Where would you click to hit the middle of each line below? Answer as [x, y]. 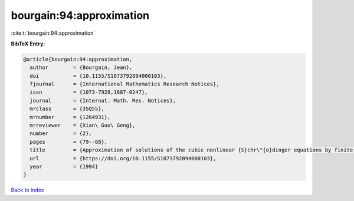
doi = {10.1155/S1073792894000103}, [98, 76]
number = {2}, [61, 134]
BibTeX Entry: [28, 44]
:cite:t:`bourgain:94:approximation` [53, 33]
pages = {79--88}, [69, 142]
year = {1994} [64, 167]
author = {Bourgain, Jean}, [81, 67]
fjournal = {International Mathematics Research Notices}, [124, 84]
